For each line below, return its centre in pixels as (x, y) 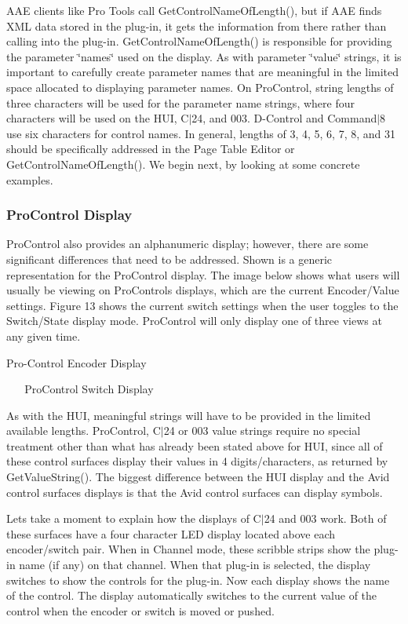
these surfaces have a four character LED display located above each (171, 533)
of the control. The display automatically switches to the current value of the (192, 595)
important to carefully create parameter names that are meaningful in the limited (203, 72)
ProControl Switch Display (89, 389)
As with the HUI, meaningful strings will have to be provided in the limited (189, 415)
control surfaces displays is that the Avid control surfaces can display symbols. (195, 492)
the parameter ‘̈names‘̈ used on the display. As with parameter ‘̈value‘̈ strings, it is (204, 56)
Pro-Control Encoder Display (76, 362)
